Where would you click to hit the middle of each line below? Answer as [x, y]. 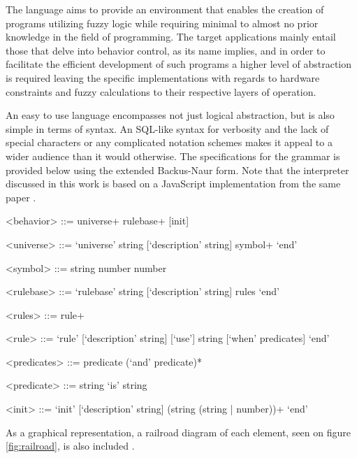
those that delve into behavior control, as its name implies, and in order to [166, 50]
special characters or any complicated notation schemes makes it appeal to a [169, 142]
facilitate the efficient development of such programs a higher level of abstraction [179, 64]
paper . [21, 197]
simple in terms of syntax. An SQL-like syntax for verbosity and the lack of [167, 128]
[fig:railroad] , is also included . [70, 446]
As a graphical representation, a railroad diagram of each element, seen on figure [178, 432]
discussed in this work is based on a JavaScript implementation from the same [173, 184]
